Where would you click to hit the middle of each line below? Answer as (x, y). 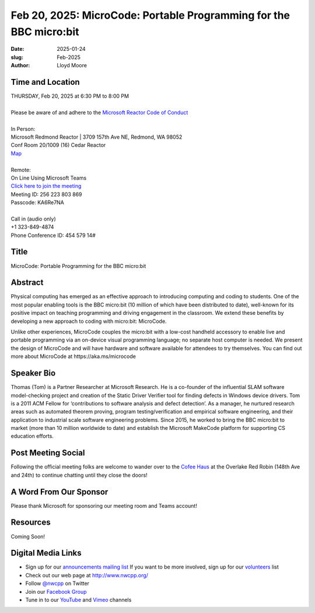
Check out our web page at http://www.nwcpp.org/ (87, 575)
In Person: (23, 129)
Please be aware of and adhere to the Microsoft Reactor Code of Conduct (99, 112)
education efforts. (32, 436)
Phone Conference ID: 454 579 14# (53, 235)
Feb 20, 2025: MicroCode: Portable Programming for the (150, 15)
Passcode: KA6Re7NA (37, 202)
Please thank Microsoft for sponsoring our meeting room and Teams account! (104, 505)
